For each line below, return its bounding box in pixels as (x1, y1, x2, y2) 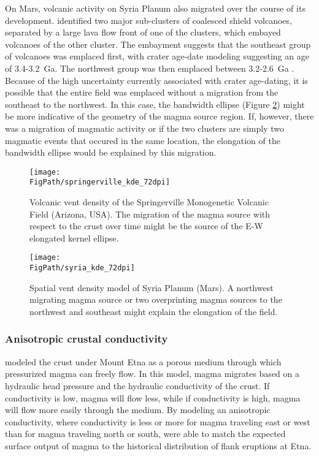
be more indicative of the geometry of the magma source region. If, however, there (5, 110, 314, 123)
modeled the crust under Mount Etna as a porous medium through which (5, 355, 282, 368)
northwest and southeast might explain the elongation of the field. (29, 305, 278, 317)
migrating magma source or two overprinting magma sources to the (29, 293, 282, 306)
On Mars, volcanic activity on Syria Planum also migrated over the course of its (5, 2, 306, 14)
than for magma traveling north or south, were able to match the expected (5, 427, 286, 440)
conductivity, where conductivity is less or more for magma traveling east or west (5, 415, 310, 428)
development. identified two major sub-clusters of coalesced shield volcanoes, (5, 13, 292, 26)
